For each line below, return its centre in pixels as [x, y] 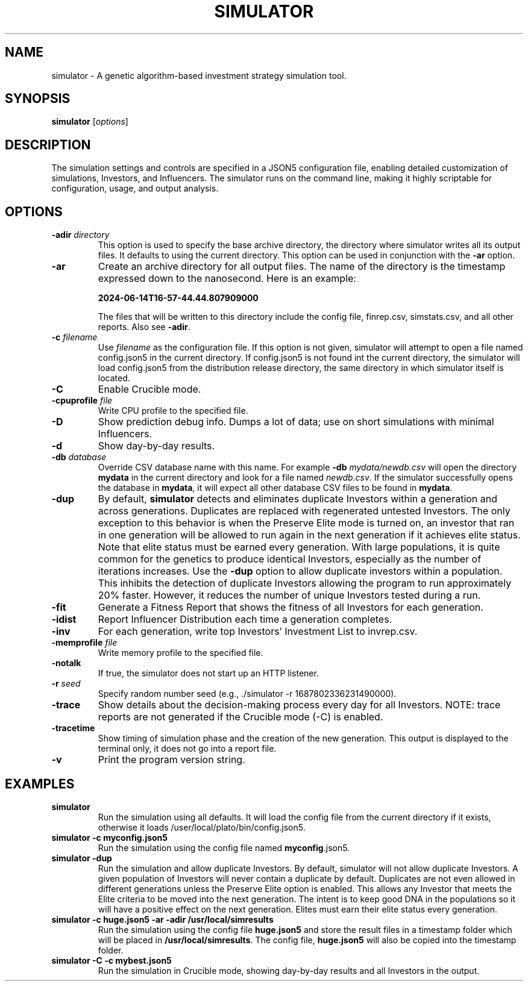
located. [114, 378]
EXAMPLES [40, 784]
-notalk [66, 663]
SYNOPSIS [38, 99]
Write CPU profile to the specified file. [173, 411]
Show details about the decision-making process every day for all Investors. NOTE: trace [299, 705]
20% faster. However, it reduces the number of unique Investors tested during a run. [289, 595]
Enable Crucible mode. [149, 389]
